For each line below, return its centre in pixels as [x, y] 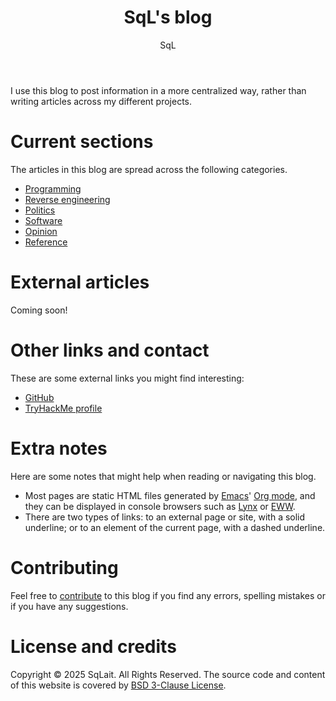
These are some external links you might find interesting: [127, 378]
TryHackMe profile [63, 408]
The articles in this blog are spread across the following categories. [149, 169]
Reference [46, 242]
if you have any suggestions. [69, 606]
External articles [80, 282]
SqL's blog [168, 17]
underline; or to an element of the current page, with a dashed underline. [175, 527]
